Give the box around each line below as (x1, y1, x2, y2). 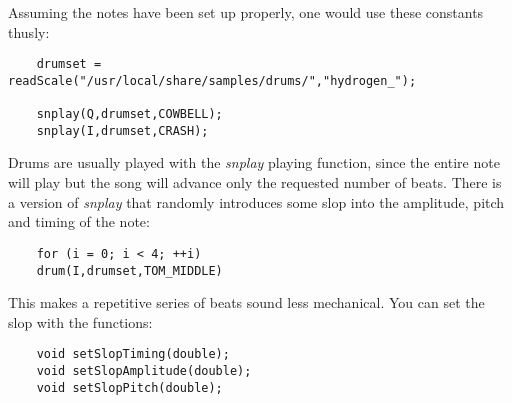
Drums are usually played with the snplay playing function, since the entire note (8, 152, 500, 173)
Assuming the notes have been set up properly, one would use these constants (8, 2, 484, 22)
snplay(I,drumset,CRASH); (36, 123, 209, 138)
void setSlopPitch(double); (36, 380, 223, 395)
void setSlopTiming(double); (36, 347, 230, 362)
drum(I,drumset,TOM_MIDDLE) (36, 263, 223, 278)
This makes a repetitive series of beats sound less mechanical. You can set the (8, 292, 485, 313)
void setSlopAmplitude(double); (36, 364, 252, 378)
